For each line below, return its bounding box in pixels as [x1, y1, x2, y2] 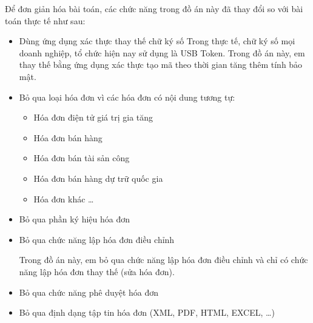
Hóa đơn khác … [33, 192, 94, 205]
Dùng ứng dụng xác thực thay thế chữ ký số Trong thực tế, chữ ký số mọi [19, 35, 295, 47]
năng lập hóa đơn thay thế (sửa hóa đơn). [19, 265, 175, 278]
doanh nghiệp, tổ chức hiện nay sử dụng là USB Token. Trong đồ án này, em [19, 46, 305, 59]
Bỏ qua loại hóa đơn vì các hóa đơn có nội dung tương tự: [19, 90, 235, 103]
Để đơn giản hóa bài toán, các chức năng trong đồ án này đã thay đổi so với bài [5, 2, 303, 15]
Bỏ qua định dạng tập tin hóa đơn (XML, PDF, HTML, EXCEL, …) [19, 306, 275, 319]
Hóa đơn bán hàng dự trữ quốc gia [33, 171, 163, 184]
